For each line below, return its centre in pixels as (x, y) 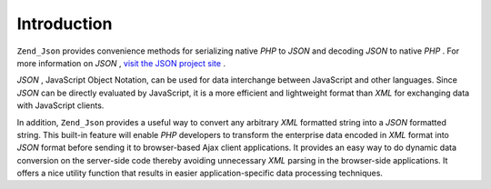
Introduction (65, 24)
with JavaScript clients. (60, 105)
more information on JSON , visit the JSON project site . (121, 63)
